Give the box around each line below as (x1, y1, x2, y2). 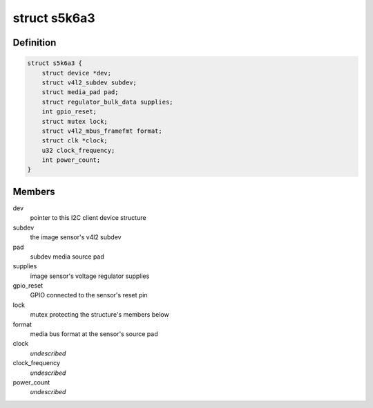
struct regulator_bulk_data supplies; (41, 98, 173, 106)
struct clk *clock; (41, 137, 108, 145)
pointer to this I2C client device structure (30, 214, 146, 222)
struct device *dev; (41, 69, 112, 77)
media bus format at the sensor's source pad (30, 330, 158, 338)
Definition (12, 37, 57, 48)
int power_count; (41, 156, 101, 164)
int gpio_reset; (41, 108, 97, 115)
